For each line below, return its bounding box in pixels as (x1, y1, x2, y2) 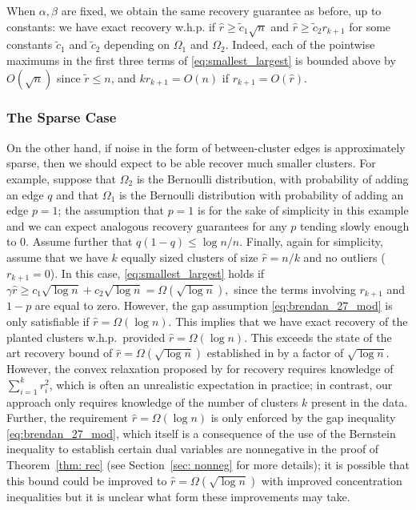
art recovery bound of (6, 344, 113, 361)
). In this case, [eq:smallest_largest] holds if (50, 264, 265, 281)
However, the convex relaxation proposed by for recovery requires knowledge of (6, 360, 394, 377)
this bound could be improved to (6, 472, 167, 488)
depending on (104, 36, 170, 53)
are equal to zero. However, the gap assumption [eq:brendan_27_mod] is (34, 297, 393, 314)
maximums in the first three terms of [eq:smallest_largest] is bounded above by (6, 51, 396, 68)
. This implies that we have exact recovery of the (168, 313, 408, 330)
